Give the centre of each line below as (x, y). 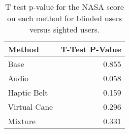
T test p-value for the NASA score (64, 7)
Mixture (22, 121)
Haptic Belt (28, 92)
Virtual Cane (31, 107)
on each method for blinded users (64, 18)
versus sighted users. (64, 29)
